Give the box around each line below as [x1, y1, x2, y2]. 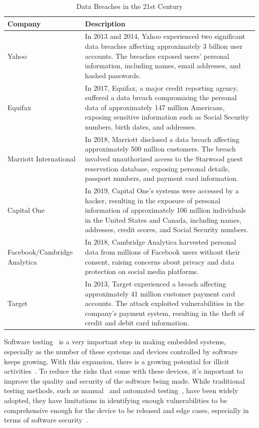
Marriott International [7, 153, 76, 164]
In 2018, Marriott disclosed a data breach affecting [85, 134, 240, 144]
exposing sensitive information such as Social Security [85, 112, 249, 122]
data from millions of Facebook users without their [85, 246, 240, 257]
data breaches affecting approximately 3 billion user [85, 41, 243, 51]
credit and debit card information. [85, 317, 189, 328]
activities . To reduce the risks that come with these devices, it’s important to [4, 366, 243, 376]
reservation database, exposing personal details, [85, 163, 230, 173]
